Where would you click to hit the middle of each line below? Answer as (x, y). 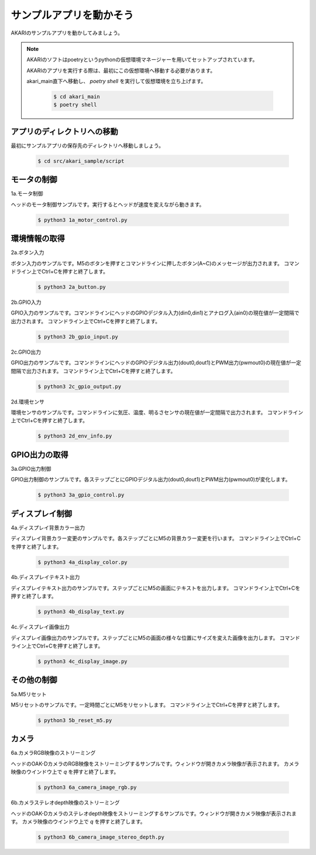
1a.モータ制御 (27, 194)
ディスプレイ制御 (42, 513)
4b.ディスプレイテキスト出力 (45, 577)
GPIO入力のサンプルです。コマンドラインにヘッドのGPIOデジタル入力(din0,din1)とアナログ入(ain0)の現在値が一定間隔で (155, 313)
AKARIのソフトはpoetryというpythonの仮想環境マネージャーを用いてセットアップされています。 (142, 60)
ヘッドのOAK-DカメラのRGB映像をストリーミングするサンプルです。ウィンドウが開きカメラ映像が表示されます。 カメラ (155, 764)
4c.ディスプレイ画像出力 (40, 627)
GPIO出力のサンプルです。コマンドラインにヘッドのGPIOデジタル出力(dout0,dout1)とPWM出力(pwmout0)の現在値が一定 (156, 362)
